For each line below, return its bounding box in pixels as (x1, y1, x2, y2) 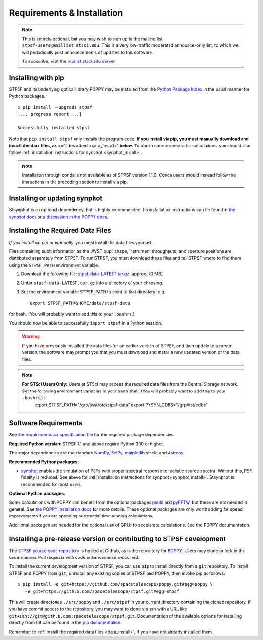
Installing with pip (9, 73, 64, 82)
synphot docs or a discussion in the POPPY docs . (9, 214, 109, 220)
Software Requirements (9, 419, 83, 427)
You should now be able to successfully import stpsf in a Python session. (9, 320, 163, 326)
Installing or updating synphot (9, 194, 103, 203)
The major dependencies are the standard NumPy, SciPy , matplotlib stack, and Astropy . (9, 450, 185, 456)
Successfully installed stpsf (18, 125, 90, 130)
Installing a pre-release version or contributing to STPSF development (9, 535, 226, 543)
